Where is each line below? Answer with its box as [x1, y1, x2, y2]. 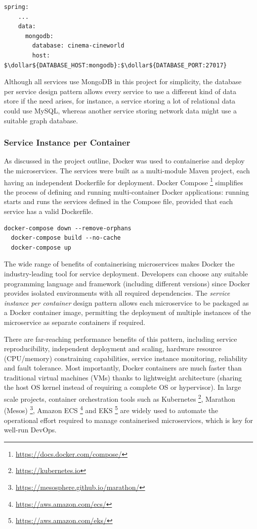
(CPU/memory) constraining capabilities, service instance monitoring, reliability [4, 353, 248, 363]
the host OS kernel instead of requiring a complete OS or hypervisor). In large [4, 382, 241, 392]
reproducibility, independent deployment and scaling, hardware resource [4, 343, 221, 354]
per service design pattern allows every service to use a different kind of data [4, 86, 236, 96]
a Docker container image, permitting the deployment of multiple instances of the [4, 307, 251, 317]
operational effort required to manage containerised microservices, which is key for [4, 415, 253, 425]
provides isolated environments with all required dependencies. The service [4, 288, 230, 298]
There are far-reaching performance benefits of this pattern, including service [4, 333, 237, 344]
